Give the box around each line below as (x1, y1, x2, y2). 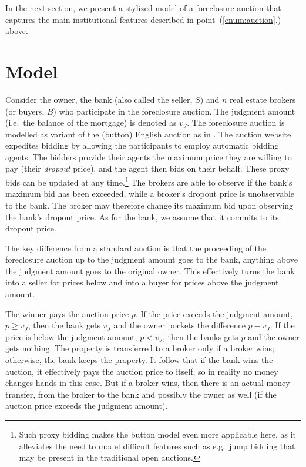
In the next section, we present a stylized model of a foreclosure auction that (5, 2, 281, 14)
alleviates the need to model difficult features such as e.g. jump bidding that (19, 439, 295, 452)
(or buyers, (5, 105, 45, 117)
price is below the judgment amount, (5, 330, 137, 342)
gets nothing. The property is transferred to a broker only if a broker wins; (5, 342, 275, 354)
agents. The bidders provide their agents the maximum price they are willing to (5, 150, 292, 163)
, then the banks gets (162, 330, 238, 342)
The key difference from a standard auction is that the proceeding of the (5, 241, 267, 254)
